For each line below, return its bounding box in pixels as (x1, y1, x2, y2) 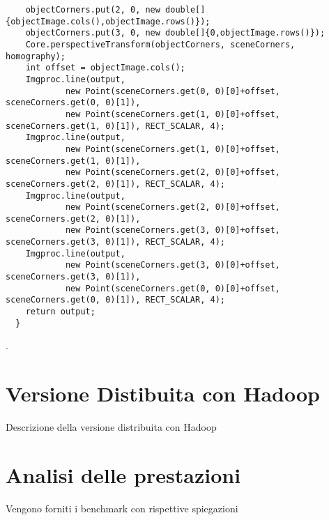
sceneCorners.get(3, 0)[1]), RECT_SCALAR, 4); (6, 237, 225, 247)
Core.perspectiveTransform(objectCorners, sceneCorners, (25, 39, 296, 49)
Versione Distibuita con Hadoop (6, 379, 320, 408)
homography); (6, 51, 66, 61)
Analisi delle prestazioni (6, 460, 241, 489)
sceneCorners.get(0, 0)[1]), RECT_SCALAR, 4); (6, 295, 225, 305)
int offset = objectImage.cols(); (25, 63, 185, 73)
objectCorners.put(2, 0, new (25, 5, 160, 15)
